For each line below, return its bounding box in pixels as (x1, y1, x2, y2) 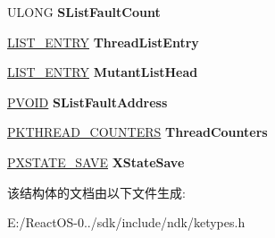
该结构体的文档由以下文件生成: (7, 183, 186, 201)
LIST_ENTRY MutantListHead (7, 63, 198, 81)
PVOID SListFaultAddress (7, 92, 168, 111)
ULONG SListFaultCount (7, 3, 161, 21)
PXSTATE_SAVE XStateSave (7, 152, 185, 171)
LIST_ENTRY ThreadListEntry (7, 32, 199, 51)
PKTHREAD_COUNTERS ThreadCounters (7, 123, 268, 141)
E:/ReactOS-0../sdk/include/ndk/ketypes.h (7, 213, 246, 232)
